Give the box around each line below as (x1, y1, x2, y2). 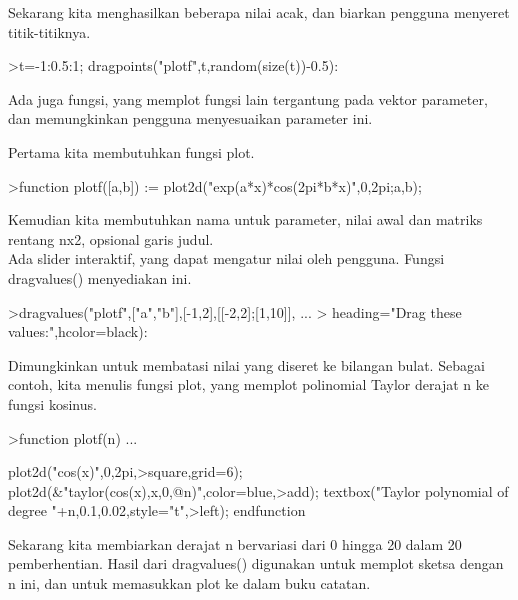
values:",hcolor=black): (8, 321, 148, 342)
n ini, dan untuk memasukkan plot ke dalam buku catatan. (8, 573, 371, 594)
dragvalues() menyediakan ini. (8, 267, 192, 288)
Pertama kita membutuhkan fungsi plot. (8, 141, 255, 162)
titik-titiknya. (8, 21, 91, 42)
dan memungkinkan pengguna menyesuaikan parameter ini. (8, 108, 373, 129)
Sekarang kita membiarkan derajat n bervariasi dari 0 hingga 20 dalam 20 (8, 533, 462, 554)
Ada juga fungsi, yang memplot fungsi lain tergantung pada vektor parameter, (8, 88, 488, 109)
